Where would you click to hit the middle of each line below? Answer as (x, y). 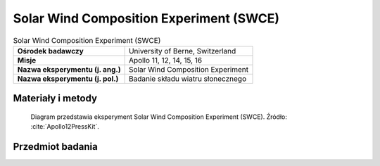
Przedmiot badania (55, 147)
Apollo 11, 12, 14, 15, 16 (165, 60)
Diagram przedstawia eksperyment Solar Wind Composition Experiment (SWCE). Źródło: (159, 117)
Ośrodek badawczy (50, 51)
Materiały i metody (55, 98)
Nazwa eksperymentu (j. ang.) (69, 69)
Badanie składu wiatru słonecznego (187, 79)
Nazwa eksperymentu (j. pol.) (68, 79)
